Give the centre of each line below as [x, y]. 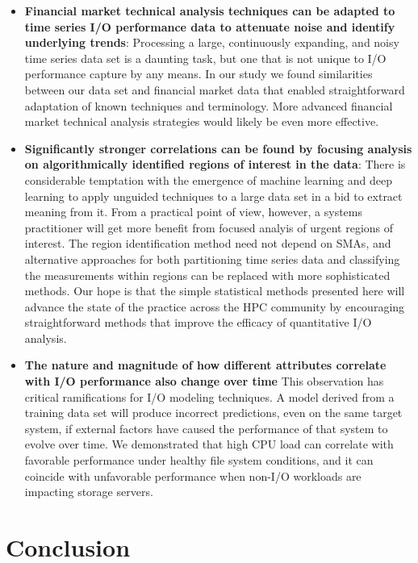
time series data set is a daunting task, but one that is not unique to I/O [205, 58]
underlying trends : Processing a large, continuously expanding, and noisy [212, 42]
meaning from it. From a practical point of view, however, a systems [194, 212]
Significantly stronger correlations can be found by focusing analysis [218, 148]
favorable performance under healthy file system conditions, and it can [199, 460]
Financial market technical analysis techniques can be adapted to [210, 10]
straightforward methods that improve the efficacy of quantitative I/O [198, 322]
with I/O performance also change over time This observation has [204, 381]
